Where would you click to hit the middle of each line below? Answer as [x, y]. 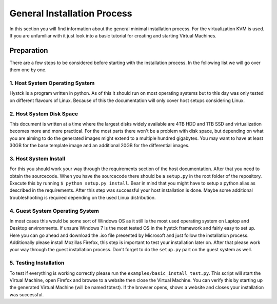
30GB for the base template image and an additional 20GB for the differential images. [100, 146]
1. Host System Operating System [52, 83]
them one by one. [28, 70]
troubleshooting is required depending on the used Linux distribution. [83, 197]
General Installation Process [71, 13]
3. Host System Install [37, 158]
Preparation [29, 50]
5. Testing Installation [37, 263]
